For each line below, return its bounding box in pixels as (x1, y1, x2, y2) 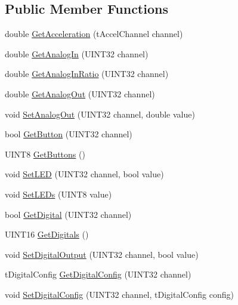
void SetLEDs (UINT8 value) (5, 187, 112, 200)
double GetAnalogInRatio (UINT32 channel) (5, 67, 169, 80)
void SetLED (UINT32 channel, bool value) (5, 168, 164, 180)
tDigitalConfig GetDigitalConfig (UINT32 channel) (5, 268, 191, 281)
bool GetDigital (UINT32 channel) (5, 208, 132, 220)
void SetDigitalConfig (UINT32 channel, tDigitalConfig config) (5, 288, 234, 300)
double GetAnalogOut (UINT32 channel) (5, 87, 155, 100)
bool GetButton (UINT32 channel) (5, 128, 132, 140)
